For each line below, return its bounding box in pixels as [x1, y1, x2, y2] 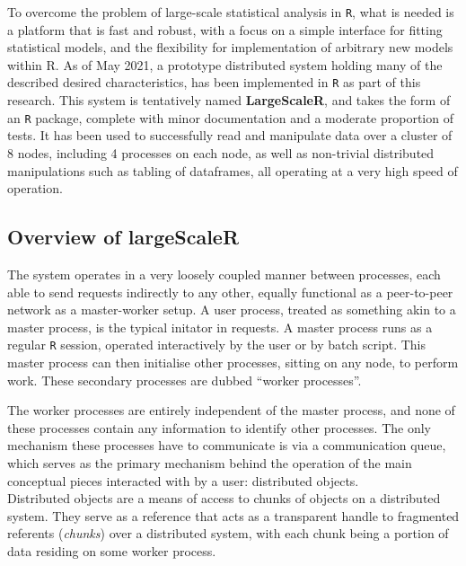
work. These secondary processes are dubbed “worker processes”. [7, 370, 362, 389]
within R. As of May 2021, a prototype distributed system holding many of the [7, 55, 443, 74]
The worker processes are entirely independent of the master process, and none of [7, 401, 455, 420]
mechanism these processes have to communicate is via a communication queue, [7, 436, 446, 455]
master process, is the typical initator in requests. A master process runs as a [7, 317, 433, 336]
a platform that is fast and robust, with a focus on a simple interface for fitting [7, 20, 443, 39]
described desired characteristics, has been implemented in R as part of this [7, 73, 421, 92]
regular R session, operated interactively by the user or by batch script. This [7, 335, 426, 354]
